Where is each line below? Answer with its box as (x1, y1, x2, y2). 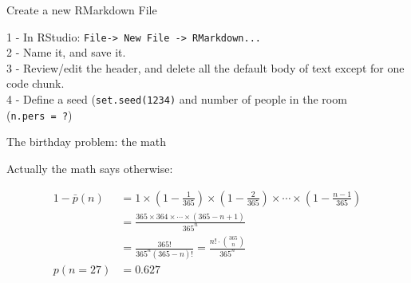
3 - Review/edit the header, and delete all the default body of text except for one (6, 59, 405, 76)
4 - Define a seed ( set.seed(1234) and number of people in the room (6, 91, 347, 108)
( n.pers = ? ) (6, 106, 73, 123)
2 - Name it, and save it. (6, 44, 126, 61)
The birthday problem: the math (6, 133, 166, 150)
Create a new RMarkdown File (6, 2, 157, 18)
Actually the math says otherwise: (6, 159, 173, 176)
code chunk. (6, 75, 65, 92)
